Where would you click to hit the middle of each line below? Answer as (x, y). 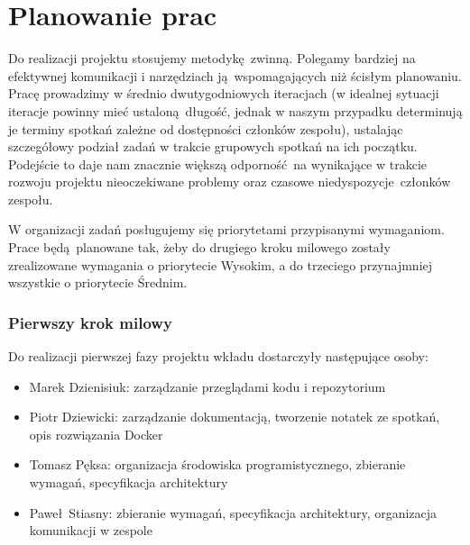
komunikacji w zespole (91, 530)
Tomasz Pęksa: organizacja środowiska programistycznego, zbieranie (217, 464)
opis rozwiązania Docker (96, 434)
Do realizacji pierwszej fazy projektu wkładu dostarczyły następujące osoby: (218, 356)
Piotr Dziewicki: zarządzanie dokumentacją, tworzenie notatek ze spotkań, (235, 417)
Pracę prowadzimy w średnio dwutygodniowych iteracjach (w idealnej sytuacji (224, 93)
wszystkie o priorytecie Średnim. (98, 282)
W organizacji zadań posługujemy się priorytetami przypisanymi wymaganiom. (226, 229)
